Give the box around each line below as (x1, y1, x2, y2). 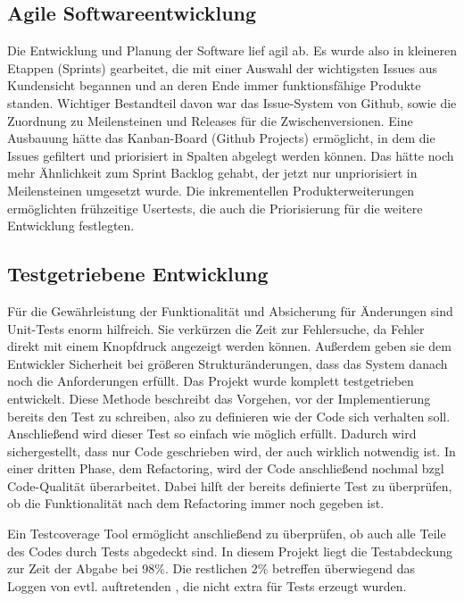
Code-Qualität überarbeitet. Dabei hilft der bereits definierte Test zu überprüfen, (7, 476, 452, 495)
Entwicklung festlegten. (7, 216, 135, 235)
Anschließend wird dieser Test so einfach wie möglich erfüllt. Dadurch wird (7, 424, 417, 443)
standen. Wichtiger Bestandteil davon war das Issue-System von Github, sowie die (7, 93, 457, 112)
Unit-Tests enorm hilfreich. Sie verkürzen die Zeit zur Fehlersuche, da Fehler (7, 319, 425, 338)
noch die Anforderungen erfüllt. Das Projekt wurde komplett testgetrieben (7, 371, 414, 390)
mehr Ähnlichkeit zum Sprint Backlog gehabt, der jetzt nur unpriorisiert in (7, 163, 418, 182)
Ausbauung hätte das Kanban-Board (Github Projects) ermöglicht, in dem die (7, 129, 435, 147)
